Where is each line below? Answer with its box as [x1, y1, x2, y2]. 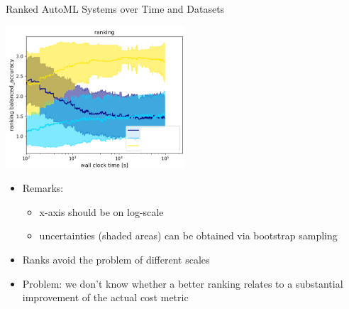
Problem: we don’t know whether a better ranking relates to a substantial [22, 276, 343, 291]
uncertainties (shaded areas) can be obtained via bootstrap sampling [39, 228, 338, 243]
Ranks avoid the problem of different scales [22, 252, 210, 267]
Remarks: [22, 180, 64, 195]
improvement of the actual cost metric [22, 290, 189, 305]
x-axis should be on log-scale [39, 204, 164, 219]
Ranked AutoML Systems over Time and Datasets [6, 1, 225, 16]
